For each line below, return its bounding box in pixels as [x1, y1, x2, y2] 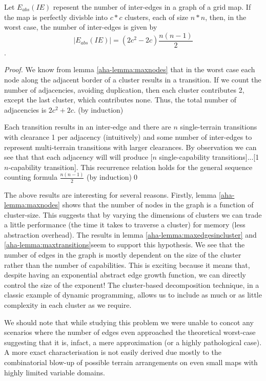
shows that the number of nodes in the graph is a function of [62, 199, 254, 210]
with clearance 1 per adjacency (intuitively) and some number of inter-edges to [4, 132, 252, 142]
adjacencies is [4, 104, 47, 115]
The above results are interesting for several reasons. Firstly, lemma [4, 189, 217, 200]
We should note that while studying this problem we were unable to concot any [4, 316, 254, 327]
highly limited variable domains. [4, 367, 105, 377]
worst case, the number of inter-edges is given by [4, 22, 157, 32]
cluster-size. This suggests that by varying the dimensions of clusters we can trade [4, 209, 262, 220]
